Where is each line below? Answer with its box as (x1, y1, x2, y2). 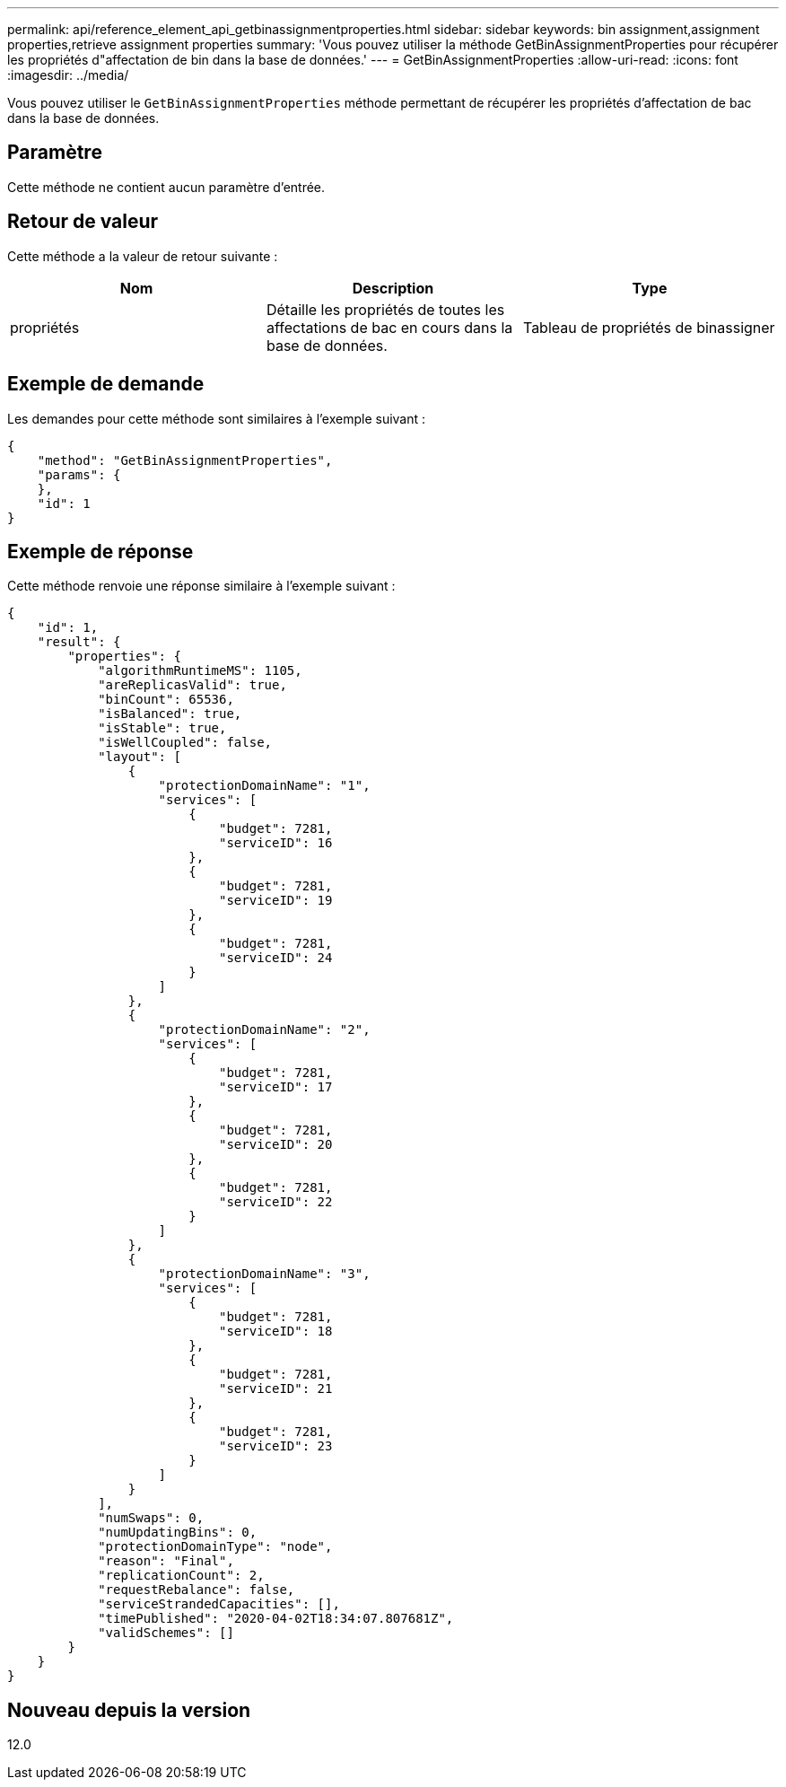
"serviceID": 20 (219, 1137, 333, 1152)
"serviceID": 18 (219, 1324, 333, 1339)
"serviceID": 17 (219, 1080, 333, 1095)
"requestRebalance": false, (98, 1582, 295, 1598)
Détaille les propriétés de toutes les (266, 300, 505, 319)
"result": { (37, 635, 121, 650)
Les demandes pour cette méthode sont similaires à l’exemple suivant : (7, 410, 426, 426)
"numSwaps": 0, (98, 1511, 205, 1526)
